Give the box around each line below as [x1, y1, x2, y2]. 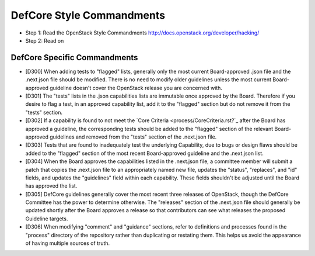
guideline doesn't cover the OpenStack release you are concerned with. [50, 84, 223, 91]
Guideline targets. [25, 215, 68, 222]
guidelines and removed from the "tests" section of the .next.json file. [50, 133, 217, 140]
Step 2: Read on [25, 37, 64, 44]
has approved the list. [25, 182, 78, 189]
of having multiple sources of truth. [25, 240, 110, 247]
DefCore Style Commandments [10, 9, 166, 22]
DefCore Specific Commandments [10, 53, 138, 63]
